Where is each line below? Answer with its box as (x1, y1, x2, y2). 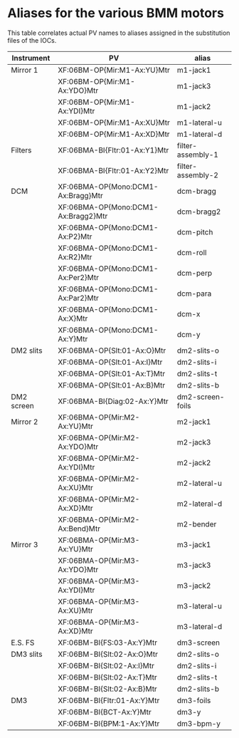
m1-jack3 (176, 80, 211, 90)
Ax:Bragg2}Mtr (58, 211, 108, 221)
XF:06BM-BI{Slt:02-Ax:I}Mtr (58, 660, 155, 670)
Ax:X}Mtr (58, 313, 88, 323)
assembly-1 (176, 150, 219, 160)
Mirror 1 (11, 65, 38, 75)
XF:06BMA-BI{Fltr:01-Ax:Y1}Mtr (58, 145, 169, 155)
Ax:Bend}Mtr (58, 524, 101, 534)
